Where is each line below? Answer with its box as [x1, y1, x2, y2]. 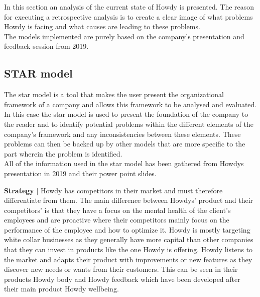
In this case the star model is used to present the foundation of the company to [4, 109, 248, 119]
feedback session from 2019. [4, 41, 89, 51]
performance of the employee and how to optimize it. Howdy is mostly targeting [4, 224, 250, 235]
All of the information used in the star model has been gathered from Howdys [4, 158, 244, 169]
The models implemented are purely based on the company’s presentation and [4, 31, 244, 41]
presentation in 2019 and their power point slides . [4, 168, 157, 178]
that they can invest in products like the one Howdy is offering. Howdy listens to [4, 244, 253, 255]
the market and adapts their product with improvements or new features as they [4, 254, 252, 264]
